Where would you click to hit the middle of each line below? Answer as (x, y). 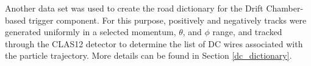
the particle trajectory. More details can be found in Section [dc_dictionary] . (148, 55)
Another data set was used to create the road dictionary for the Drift (134, 8)
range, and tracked (247, 32)
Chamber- (285, 8)
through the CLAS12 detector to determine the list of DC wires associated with (154, 43)
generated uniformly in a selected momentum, (91, 32)
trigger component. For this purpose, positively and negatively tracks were (167, 20)
